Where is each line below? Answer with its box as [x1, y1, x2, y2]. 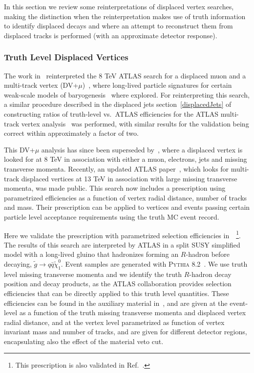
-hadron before [186, 249, 230, 259]
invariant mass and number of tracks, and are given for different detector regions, [4, 326, 247, 337]
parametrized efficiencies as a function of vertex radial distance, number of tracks [4, 192, 247, 202]
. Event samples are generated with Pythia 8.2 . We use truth [61, 258, 248, 269]
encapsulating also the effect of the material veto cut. [4, 336, 164, 346]
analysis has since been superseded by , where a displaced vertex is [41, 144, 243, 154]
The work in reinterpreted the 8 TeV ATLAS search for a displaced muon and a [4, 70, 246, 80]
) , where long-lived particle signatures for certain [82, 80, 232, 90]
